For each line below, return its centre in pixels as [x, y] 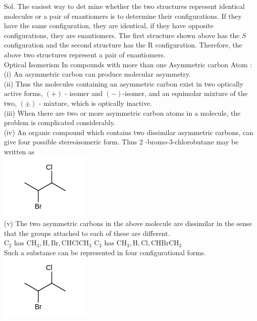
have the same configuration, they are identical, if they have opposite [109, 25]
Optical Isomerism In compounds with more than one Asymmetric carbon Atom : [128, 64]
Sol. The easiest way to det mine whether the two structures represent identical [125, 6]
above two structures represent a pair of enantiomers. [85, 54]
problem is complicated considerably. [60, 122]
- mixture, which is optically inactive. [95, 103]
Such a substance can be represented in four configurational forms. [105, 252]
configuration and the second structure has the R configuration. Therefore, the [123, 45]
